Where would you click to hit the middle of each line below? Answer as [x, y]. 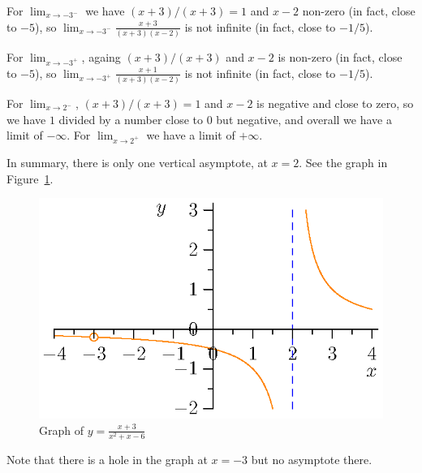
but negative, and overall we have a [304, 119]
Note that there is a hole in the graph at [107, 459]
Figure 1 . [30, 178]
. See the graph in [343, 162]
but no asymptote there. [312, 459]
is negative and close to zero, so [335, 103]
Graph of [61, 430]
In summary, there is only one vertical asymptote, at [137, 162]
